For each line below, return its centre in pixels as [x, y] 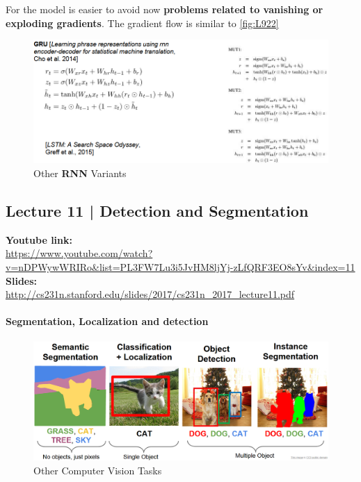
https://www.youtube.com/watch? [79, 253]
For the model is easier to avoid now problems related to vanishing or [165, 9]
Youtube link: [39, 239]
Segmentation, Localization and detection [107, 321]
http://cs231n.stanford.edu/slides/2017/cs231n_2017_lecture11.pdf [150, 294]
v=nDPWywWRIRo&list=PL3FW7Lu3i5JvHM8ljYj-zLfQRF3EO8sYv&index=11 [180, 267]
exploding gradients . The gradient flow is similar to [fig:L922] [142, 23]
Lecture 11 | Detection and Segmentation [157, 211]
